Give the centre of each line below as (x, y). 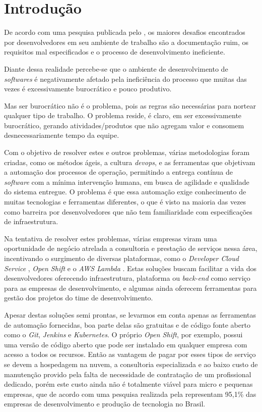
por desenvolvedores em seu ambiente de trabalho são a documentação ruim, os (126, 42)
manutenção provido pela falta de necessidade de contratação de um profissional (128, 374)
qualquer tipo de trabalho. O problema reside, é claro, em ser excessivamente (123, 115)
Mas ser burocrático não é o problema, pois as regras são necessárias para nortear (130, 105)
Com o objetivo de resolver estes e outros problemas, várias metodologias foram (127, 152)
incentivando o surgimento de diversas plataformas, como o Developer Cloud (121, 258)
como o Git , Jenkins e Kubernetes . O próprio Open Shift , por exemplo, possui (123, 334)
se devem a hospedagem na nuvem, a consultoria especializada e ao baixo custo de (131, 364)
